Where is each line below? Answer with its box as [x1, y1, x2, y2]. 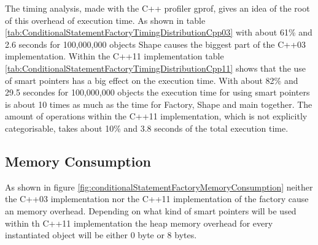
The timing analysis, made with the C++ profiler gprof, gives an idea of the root [5, 2, 310, 14]
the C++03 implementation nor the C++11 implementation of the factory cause [5, 192, 309, 205]
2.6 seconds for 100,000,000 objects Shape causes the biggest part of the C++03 [5, 37, 306, 50]
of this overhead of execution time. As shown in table [5, 13, 206, 26]
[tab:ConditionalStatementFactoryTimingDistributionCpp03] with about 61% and [5, 26, 312, 39]
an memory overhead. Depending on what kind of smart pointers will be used [5, 204, 297, 217]
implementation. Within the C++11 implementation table [5, 50, 224, 62]
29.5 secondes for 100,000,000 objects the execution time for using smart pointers [5, 86, 310, 99]
